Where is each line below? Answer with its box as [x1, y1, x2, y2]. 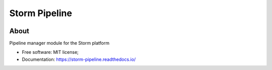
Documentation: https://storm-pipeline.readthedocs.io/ [22, 56, 136, 62]
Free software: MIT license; [22, 49, 79, 55]
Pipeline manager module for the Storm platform [9, 40, 110, 46]
